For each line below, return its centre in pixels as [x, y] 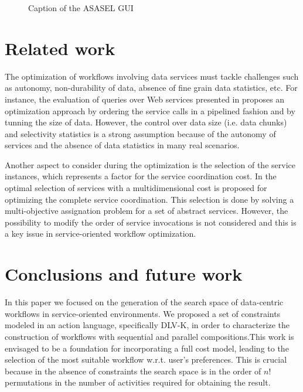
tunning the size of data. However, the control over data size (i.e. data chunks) [146, 122]
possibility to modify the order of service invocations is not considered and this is [151, 222]
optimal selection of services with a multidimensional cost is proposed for [136, 188]
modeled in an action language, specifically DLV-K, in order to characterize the [147, 325]
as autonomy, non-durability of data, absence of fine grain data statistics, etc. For [151, 88]
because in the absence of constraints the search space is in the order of [133, 371]
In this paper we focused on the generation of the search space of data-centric [144, 302]
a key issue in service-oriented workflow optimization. [101, 234]
